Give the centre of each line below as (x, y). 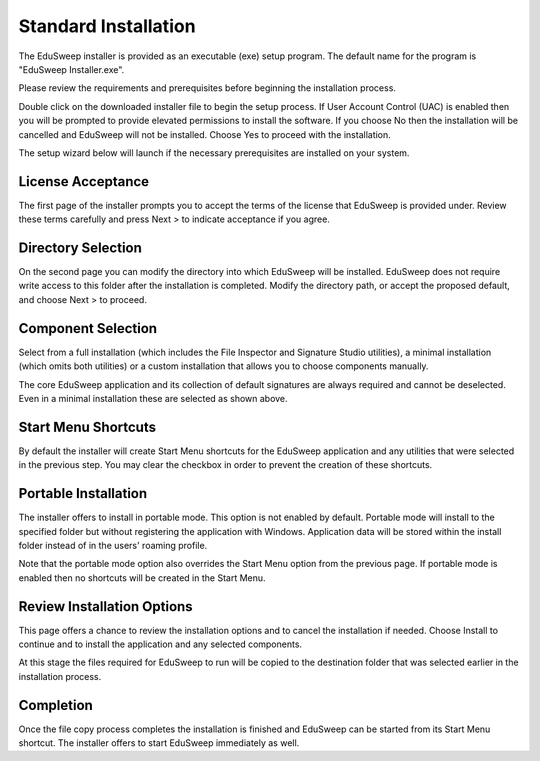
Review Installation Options (106, 606)
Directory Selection (80, 248)
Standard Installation (107, 26)
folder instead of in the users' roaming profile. (113, 545)
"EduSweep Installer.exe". (71, 69)
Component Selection (88, 328)
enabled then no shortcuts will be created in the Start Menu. (142, 577)
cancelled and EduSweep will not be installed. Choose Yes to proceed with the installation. (205, 134)
